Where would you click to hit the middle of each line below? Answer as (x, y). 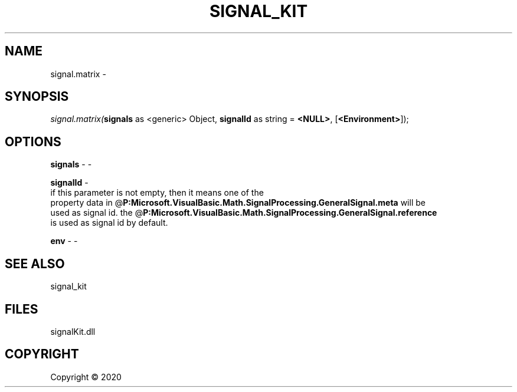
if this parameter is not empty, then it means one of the (157, 193)
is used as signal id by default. (109, 223)
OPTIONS (33, 141)
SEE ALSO (35, 263)
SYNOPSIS (37, 97)
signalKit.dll (73, 331)
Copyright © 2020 (86, 377)
